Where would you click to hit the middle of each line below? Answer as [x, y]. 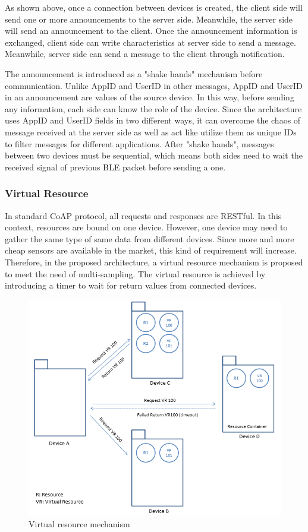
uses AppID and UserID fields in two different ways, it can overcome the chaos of [153, 120]
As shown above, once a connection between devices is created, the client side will [154, 7]
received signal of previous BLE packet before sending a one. [115, 167]
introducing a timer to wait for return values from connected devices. [131, 285]
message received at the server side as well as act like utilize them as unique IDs [151, 132]
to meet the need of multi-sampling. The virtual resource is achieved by [135, 273]
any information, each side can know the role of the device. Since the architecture [153, 108]
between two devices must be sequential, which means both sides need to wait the [154, 155]
